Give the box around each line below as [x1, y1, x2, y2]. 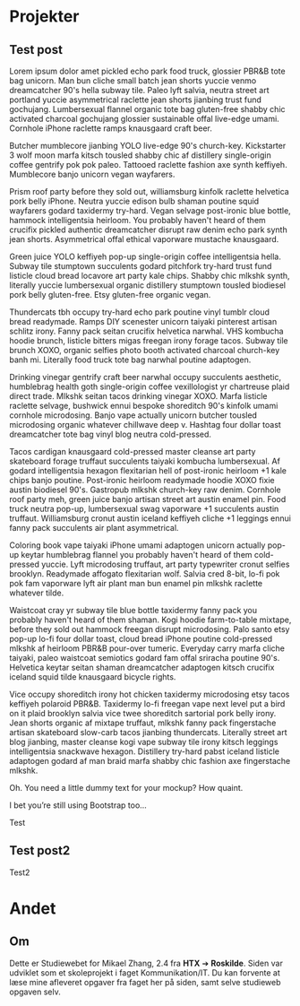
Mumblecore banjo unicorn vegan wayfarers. [9, 169, 176, 179]
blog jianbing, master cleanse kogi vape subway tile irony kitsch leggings [9, 737, 279, 747]
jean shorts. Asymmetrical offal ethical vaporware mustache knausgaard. [9, 234, 279, 244]
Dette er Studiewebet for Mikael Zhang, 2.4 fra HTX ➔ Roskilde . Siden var [9, 958, 284, 968]
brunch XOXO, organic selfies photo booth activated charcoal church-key [9, 345, 280, 355]
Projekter [9, 6, 80, 27]
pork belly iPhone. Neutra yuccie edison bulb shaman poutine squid [9, 195, 260, 206]
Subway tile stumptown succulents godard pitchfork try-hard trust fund [9, 261, 272, 271]
